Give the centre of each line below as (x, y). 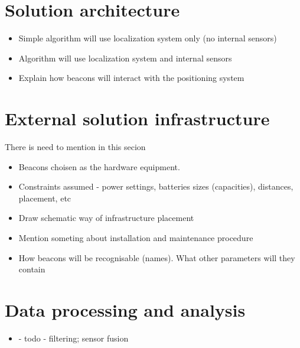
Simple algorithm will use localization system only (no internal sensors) (148, 38)
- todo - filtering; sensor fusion (74, 338)
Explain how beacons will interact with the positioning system (131, 78)
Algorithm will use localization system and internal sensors (125, 58)
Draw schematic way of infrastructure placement (106, 218)
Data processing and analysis (125, 309)
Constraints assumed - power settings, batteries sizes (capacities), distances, (156, 186)
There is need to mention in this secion (75, 147)
